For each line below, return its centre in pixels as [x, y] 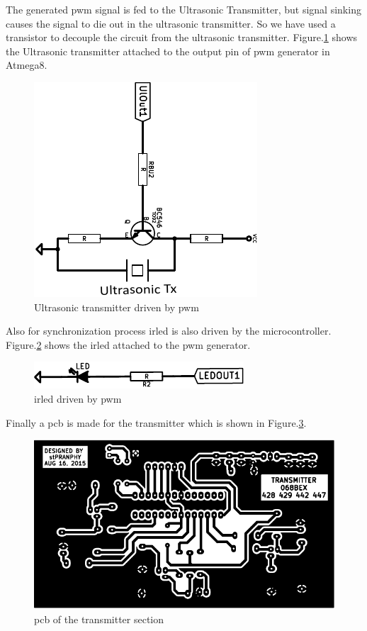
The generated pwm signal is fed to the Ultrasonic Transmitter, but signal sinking [183, 9]
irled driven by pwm [78, 398]
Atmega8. [27, 65]
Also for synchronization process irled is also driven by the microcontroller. [169, 331]
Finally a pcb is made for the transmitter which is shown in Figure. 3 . [156, 422]
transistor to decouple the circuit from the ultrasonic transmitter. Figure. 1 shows [182, 37]
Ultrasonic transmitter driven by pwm [117, 307]
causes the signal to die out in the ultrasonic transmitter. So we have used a [171, 23]
